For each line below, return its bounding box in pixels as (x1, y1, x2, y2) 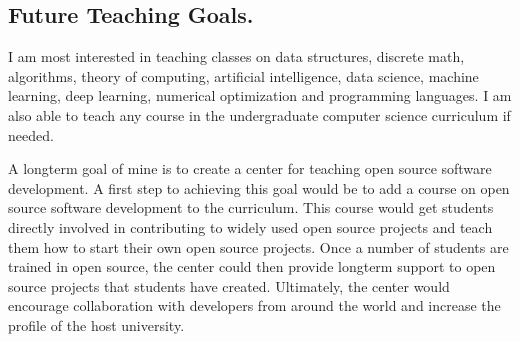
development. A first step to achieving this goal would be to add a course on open (8, 177, 510, 198)
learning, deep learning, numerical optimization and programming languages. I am (8, 85, 512, 106)
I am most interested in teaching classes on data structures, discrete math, (8, 46, 465, 67)
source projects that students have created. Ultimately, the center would (8, 275, 450, 296)
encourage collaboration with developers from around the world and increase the (8, 295, 501, 316)
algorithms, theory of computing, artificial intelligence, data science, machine (8, 65, 479, 86)
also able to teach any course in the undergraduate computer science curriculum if (8, 104, 511, 125)
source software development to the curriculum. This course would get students (8, 197, 494, 218)
